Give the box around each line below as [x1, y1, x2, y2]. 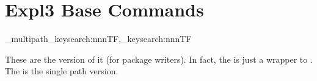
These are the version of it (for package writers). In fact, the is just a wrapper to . [5, 52, 313, 65]
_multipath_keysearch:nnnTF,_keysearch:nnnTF [5, 32, 192, 45]
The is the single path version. [5, 65, 118, 77]
